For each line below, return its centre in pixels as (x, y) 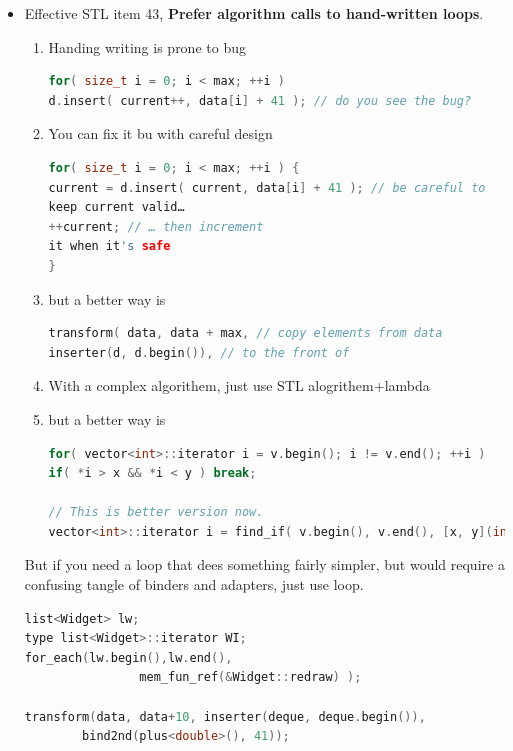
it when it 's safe (109, 246)
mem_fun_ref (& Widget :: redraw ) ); (250, 677)
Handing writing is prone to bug (147, 46)
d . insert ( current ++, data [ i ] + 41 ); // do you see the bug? (260, 100)
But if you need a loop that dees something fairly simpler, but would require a (264, 564)
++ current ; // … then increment (156, 226)
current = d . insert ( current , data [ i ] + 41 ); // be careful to (267, 187)
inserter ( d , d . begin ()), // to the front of (199, 352)
